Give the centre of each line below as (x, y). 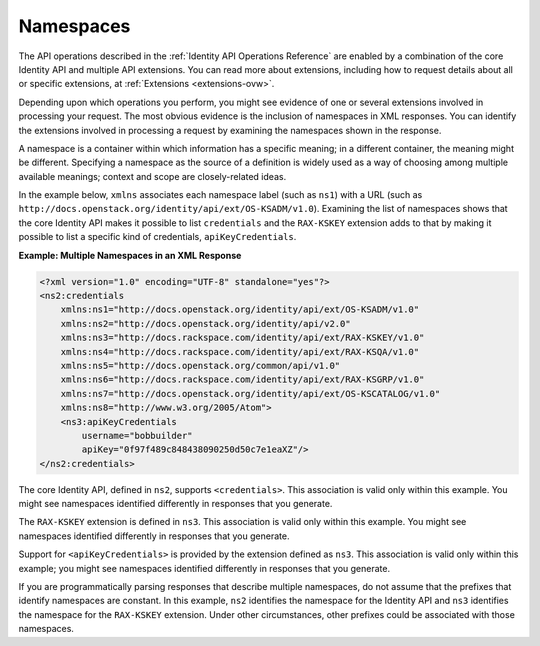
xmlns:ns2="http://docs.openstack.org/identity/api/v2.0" (205, 323)
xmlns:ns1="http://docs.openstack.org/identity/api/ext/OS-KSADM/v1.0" (240, 309)
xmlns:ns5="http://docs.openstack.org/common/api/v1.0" (200, 365)
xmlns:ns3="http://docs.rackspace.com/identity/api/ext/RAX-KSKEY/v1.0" (242, 338)
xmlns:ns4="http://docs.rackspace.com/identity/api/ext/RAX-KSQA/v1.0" (240, 351)
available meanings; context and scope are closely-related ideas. (152, 176)
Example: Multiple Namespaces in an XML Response (130, 255)
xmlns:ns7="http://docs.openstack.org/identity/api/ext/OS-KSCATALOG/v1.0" (250, 393)
